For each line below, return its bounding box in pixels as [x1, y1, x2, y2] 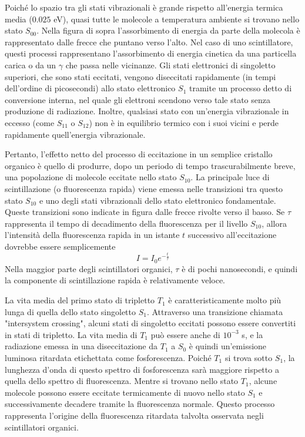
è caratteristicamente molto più [168, 294, 281, 306]
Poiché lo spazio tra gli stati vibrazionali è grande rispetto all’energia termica [5, 1, 283, 13]
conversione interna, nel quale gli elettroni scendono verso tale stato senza [5, 93, 271, 105]
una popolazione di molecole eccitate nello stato [5, 171, 177, 183]
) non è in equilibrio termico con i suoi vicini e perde [89, 116, 279, 128]
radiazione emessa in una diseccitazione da [5, 340, 158, 352]
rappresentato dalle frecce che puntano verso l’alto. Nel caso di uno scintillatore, [5, 35, 293, 48]
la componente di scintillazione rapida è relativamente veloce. [5, 274, 226, 286]
